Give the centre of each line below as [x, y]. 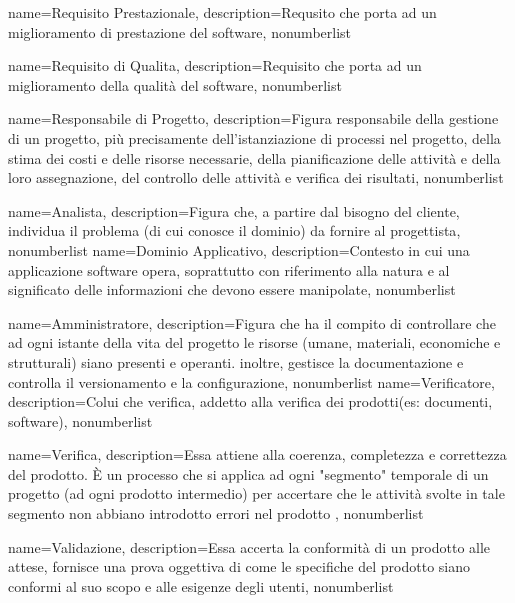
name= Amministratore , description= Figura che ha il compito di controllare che [252, 322]
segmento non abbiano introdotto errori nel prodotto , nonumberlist [216, 513]
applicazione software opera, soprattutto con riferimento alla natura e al [229, 269]
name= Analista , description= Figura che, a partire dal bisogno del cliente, [234, 210]
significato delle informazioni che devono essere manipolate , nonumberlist [232, 289]
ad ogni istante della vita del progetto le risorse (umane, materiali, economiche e [254, 342]
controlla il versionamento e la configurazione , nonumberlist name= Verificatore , [251, 381]
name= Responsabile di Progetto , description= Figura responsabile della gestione [253, 118]
